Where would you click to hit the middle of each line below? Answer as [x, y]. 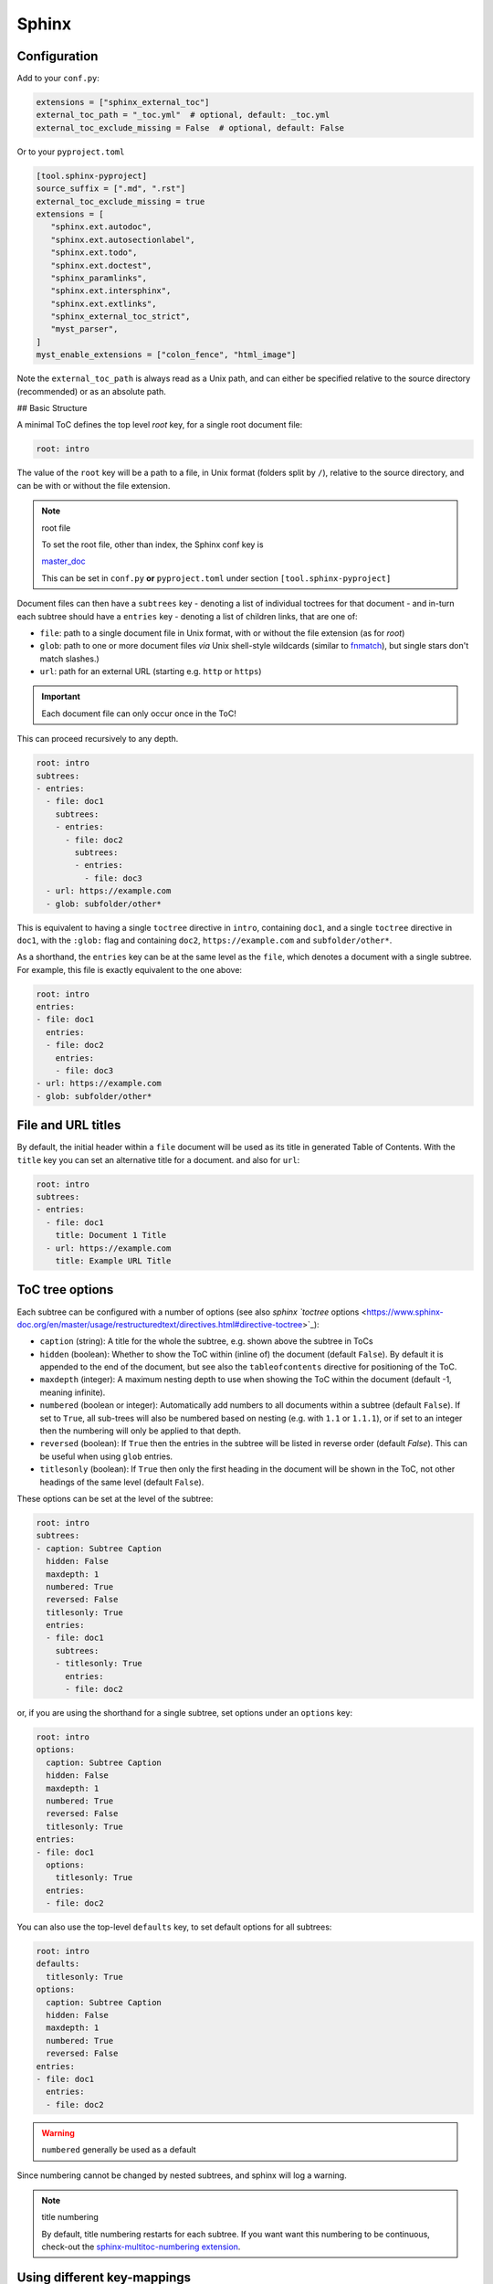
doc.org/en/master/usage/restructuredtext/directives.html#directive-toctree [160, 1324]
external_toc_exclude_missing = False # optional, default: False [190, 127]
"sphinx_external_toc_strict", [121, 317]
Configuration [58, 56]
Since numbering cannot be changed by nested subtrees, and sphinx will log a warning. [182, 2175]
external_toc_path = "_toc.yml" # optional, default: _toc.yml [183, 115]
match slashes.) [69, 659]
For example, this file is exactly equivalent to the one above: [129, 969]
